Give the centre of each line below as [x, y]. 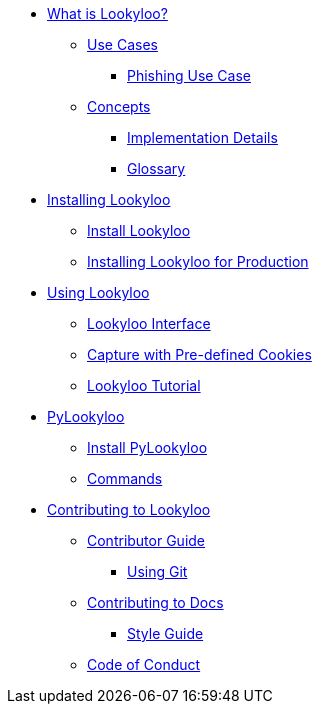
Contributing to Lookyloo [129, 509]
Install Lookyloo [139, 230]
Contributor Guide [146, 540]
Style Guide [165, 633]
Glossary [156, 168]
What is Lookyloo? [107, 13]
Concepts [119, 106]
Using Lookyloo [98, 292]
